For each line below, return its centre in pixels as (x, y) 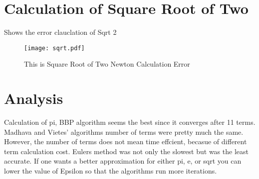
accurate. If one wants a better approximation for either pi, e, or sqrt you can (123, 161)
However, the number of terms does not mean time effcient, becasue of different (126, 141)
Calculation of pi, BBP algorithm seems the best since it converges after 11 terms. (130, 122)
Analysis (34, 98)
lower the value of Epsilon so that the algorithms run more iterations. (111, 171)
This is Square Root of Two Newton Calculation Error (107, 64)
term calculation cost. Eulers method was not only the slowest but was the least (126, 151)
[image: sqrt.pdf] (54, 48)
